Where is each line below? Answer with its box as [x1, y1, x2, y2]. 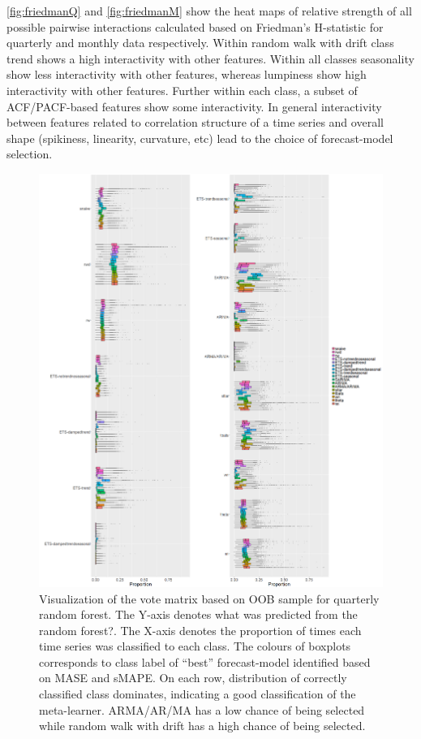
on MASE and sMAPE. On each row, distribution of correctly [39, 669, 347, 686]
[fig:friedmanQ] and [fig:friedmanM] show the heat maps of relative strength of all [6, 2, 412, 19]
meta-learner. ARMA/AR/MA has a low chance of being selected [39, 701, 365, 718]
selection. [6, 145, 53, 162]
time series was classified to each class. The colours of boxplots [39, 637, 351, 655]
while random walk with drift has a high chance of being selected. [39, 717, 366, 734]
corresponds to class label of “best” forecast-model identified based [39, 653, 371, 670]
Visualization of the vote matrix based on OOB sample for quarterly [39, 590, 380, 607]
